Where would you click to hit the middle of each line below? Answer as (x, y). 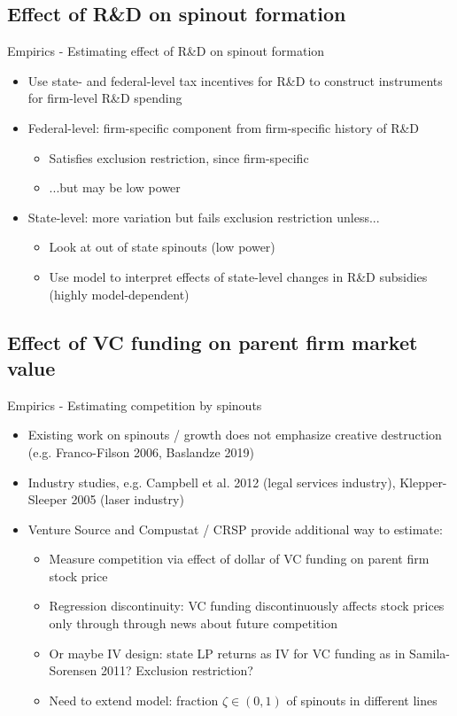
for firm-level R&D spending (105, 98)
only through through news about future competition (193, 623)
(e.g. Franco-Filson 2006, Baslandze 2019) (141, 451)
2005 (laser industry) (128, 499)
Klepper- (423, 482)
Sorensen (73, 670)
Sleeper (47, 499)
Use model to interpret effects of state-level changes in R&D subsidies (238, 276)
